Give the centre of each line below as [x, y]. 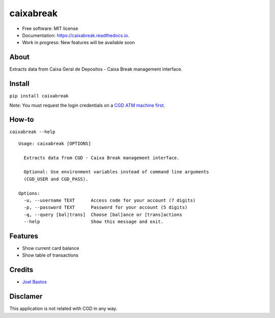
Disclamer [26, 296]
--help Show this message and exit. [94, 222]
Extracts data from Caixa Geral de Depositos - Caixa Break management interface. [96, 69]
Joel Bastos [34, 282]
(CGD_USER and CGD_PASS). [56, 179]
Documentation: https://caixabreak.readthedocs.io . [76, 35]
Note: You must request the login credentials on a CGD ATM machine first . [87, 105]
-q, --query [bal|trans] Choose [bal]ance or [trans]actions [103, 214]
